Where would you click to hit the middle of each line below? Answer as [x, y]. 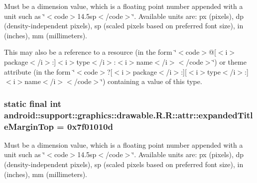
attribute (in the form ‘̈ [40, 71]
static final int [33, 103]
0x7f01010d [90, 126]
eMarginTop [29, 126]
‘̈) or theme [229, 61]
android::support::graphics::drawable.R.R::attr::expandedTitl [128, 115]
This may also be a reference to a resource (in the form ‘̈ [90, 52]
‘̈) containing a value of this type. [151, 81]
